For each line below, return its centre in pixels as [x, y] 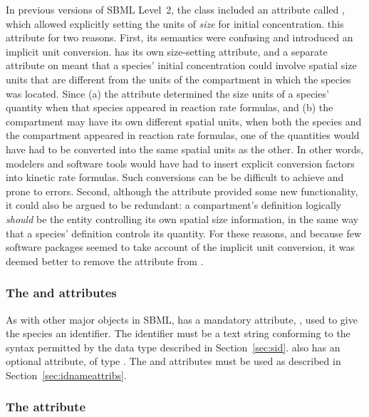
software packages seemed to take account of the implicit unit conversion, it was [180, 247]
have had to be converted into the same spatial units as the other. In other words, [185, 149]
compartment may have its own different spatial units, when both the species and [184, 121]
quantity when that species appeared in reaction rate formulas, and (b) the [170, 107]
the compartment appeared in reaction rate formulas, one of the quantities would [183, 135]
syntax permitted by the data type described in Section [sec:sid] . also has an [173, 347]
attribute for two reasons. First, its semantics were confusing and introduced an [180, 37]
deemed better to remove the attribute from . [105, 261]
